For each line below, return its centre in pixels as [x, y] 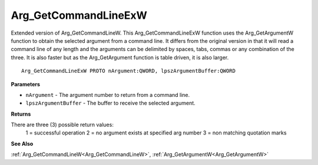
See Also [22, 143]
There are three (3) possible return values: [62, 125]
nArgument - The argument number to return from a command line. [108, 95]
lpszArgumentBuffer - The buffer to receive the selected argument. [110, 103]
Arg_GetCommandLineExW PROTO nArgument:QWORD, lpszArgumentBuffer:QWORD [128, 71]
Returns [21, 114]
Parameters [26, 84]
